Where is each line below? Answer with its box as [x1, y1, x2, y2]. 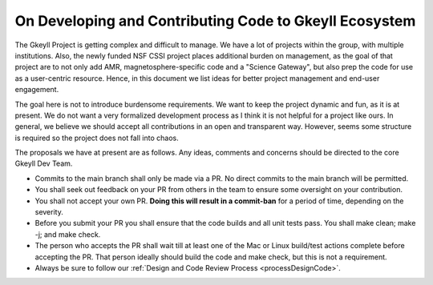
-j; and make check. [34, 229, 101, 239]
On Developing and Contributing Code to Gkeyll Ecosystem [14, 12, 416, 30]
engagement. [14, 85, 59, 94]
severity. [34, 207, 63, 217]
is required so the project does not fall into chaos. [14, 133, 180, 142]
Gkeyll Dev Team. [14, 159, 73, 168]
